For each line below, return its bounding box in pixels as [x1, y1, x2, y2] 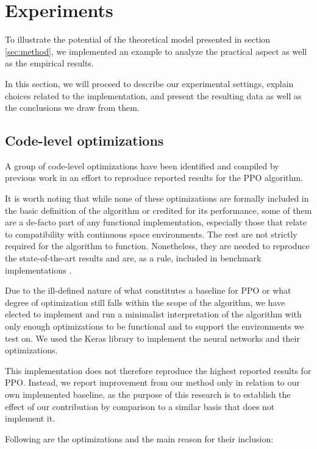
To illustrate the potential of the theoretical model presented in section [5, 33, 271, 46]
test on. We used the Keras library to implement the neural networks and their [5, 331, 300, 344]
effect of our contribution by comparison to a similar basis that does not [5, 400, 275, 412]
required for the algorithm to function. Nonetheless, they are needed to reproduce [5, 239, 310, 252]
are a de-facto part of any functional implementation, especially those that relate [5, 216, 307, 228]
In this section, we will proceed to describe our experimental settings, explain [5, 77, 294, 90]
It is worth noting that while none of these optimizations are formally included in [5, 192, 309, 205]
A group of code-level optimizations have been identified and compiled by [5, 159, 279, 172]
